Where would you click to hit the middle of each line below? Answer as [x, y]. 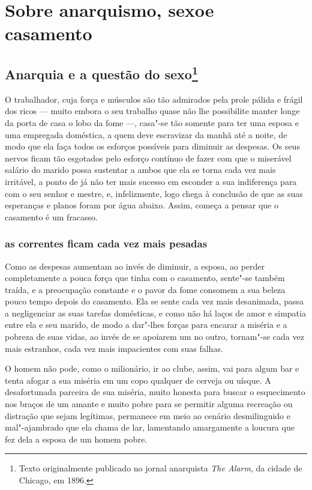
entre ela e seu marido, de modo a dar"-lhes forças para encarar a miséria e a [146, 325]
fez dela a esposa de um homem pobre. [76, 439]
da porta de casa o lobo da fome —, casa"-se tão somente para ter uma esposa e [152, 122]
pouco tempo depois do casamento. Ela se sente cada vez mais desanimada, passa [154, 301]
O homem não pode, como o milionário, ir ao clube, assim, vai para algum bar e [152, 368]
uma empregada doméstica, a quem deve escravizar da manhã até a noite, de [146, 134]
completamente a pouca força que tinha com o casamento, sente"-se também [145, 278]
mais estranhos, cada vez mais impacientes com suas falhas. [114, 348]
